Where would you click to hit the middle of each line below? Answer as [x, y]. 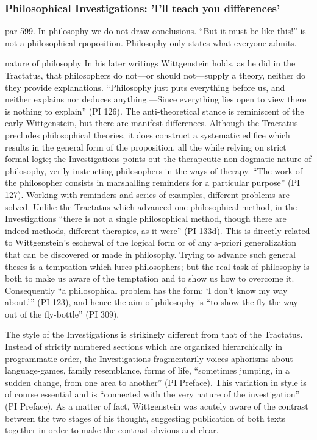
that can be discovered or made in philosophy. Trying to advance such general [150, 254]
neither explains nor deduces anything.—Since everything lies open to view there [156, 99]
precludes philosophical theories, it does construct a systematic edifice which [148, 134]
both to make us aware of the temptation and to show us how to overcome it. [150, 278]
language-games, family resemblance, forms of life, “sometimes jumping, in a [148, 370]
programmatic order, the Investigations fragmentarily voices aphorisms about [149, 358]
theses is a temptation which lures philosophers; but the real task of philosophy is [157, 266]
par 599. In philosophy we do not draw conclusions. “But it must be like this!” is [155, 31]
